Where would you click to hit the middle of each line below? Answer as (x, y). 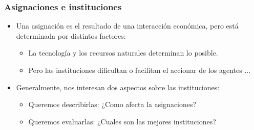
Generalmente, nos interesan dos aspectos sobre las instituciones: (118, 87)
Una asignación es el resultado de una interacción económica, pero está (127, 26)
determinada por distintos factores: (71, 35)
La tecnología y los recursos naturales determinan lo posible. (123, 53)
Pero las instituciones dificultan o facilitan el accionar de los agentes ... (140, 70)
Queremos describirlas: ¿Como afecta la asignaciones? (112, 104)
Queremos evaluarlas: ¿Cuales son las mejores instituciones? (122, 121)
